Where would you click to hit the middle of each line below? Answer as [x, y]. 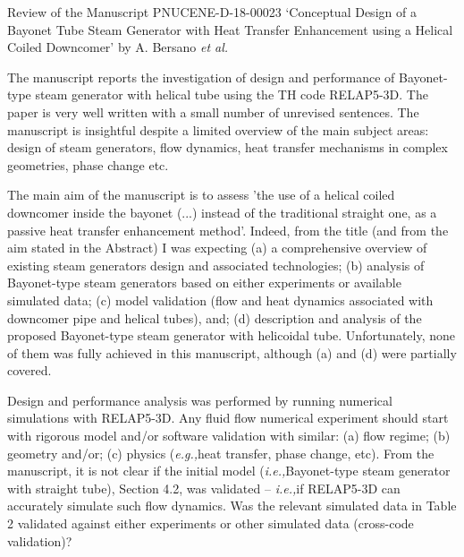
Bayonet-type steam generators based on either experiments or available [204, 283]
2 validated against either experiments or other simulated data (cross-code [211, 523]
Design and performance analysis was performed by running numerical [200, 400]
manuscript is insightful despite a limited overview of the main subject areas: [218, 129]
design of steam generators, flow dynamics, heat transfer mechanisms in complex [228, 147]
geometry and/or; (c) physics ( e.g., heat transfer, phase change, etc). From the [221, 453]
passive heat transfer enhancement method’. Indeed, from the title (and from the [228, 230]
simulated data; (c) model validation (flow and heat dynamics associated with [220, 300]
